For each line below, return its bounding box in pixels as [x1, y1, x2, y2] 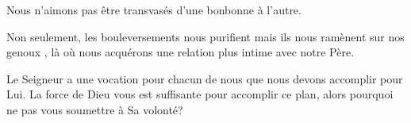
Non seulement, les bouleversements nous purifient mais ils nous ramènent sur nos [6, 28, 405, 44]
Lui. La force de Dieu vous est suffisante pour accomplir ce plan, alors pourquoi [6, 86, 394, 102]
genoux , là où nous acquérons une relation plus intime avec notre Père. [6, 44, 355, 60]
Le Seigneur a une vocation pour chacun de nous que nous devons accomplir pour [6, 70, 403, 86]
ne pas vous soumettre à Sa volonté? [6, 101, 183, 117]
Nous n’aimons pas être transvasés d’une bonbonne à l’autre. [6, 2, 302, 17]
